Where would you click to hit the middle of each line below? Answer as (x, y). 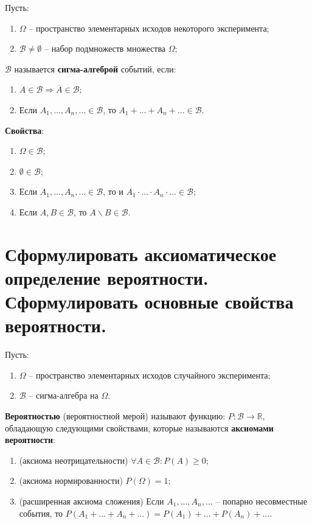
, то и (113, 191)
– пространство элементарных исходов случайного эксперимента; (150, 375)
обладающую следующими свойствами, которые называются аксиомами (139, 428)
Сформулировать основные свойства (149, 302)
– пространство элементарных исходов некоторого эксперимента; (149, 28)
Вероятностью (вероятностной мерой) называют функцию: (115, 416)
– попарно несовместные (261, 501)
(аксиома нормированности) (71, 480)
